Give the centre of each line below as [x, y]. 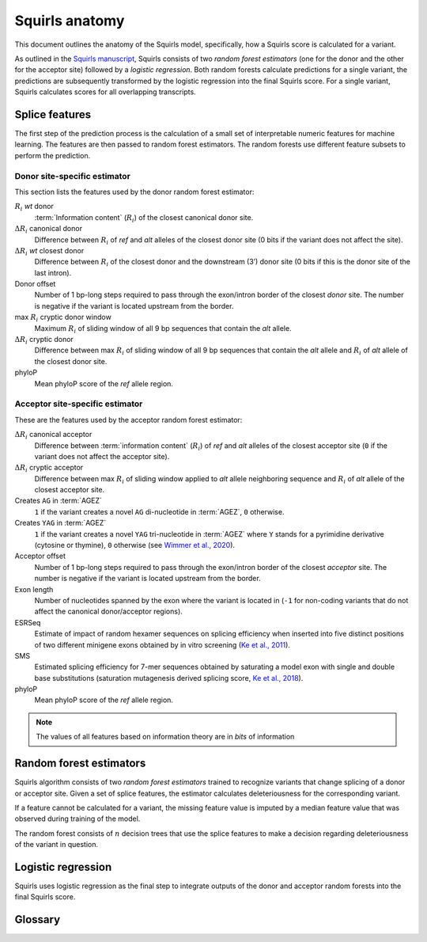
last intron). [53, 272]
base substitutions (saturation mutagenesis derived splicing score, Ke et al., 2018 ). [169, 678]
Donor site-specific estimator [72, 176]
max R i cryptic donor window [63, 318]
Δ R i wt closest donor [49, 251]
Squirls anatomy [70, 21]
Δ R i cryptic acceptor [49, 469]
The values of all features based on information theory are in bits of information [165, 737]
